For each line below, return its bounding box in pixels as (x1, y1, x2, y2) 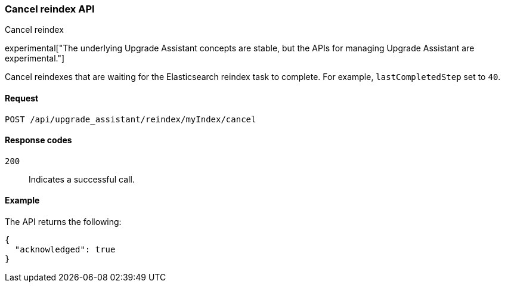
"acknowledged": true (14, 245, 116, 255)
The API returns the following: (5, 217, 122, 227)
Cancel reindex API (5, 3, 95, 15)
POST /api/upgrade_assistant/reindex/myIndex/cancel (5, 114, 256, 124)
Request (5, 92, 39, 103)
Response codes (5, 135, 72, 146)
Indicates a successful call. (29, 174, 135, 184)
